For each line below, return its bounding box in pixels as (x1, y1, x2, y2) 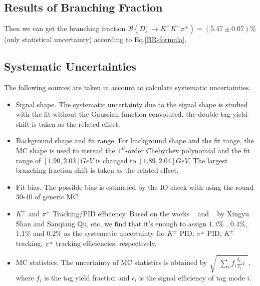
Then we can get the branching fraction (4, 23, 126, 34)
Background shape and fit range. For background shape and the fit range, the (16, 135, 254, 146)
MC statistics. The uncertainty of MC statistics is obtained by (16, 257, 207, 267)
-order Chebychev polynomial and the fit (125, 145, 250, 155)
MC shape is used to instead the (16, 145, 115, 155)
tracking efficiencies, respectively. (56, 237, 157, 248)
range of (16, 155, 41, 165)
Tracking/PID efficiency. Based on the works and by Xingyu (53, 208, 249, 218)
